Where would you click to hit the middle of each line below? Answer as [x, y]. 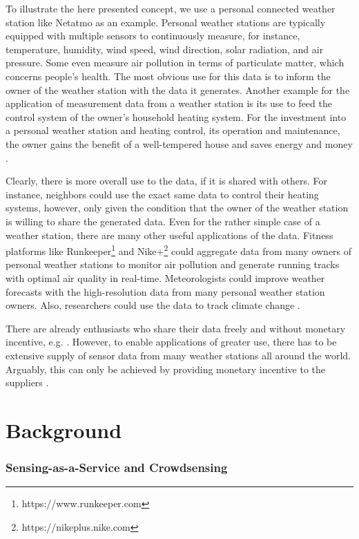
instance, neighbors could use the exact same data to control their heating [162, 194]
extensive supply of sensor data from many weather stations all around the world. [178, 355]
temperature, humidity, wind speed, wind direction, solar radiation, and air [165, 49]
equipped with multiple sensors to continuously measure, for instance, [153, 36]
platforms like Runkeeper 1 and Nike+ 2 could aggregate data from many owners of [179, 250]
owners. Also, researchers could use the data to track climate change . [153, 305]
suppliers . [27, 382]
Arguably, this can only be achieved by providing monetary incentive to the [166, 369]
